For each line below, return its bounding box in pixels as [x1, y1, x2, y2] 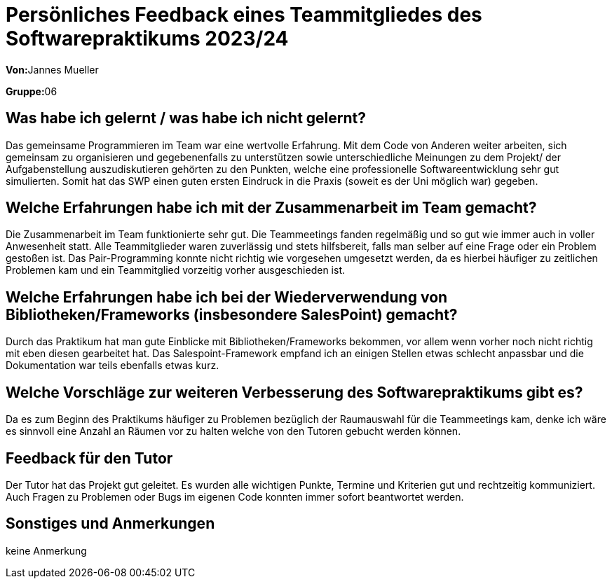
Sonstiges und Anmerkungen [6, 515, 215, 533]
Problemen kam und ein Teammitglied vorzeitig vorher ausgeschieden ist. [6, 264, 345, 277]
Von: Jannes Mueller [6, 63, 99, 76]
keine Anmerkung [6, 544, 87, 557]
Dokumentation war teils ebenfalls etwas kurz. [6, 359, 219, 372]
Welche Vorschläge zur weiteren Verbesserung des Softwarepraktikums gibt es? [6, 383, 583, 401]
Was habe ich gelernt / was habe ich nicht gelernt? [6, 109, 366, 127]
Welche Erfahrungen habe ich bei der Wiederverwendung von [6, 288, 448, 306]
